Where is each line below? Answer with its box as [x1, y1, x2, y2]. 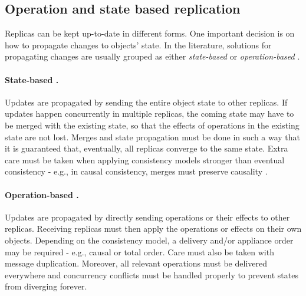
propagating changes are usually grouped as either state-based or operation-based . [5, 50, 300, 63]
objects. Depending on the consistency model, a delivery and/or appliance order [5, 233, 294, 246]
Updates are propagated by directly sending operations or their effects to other [5, 211, 290, 223]
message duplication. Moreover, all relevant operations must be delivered [5, 257, 267, 269]
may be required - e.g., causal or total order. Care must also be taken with [5, 245, 274, 258]
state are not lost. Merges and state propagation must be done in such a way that [5, 130, 301, 143]
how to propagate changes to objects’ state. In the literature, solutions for [5, 38, 272, 51]
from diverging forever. [5, 280, 87, 292]
